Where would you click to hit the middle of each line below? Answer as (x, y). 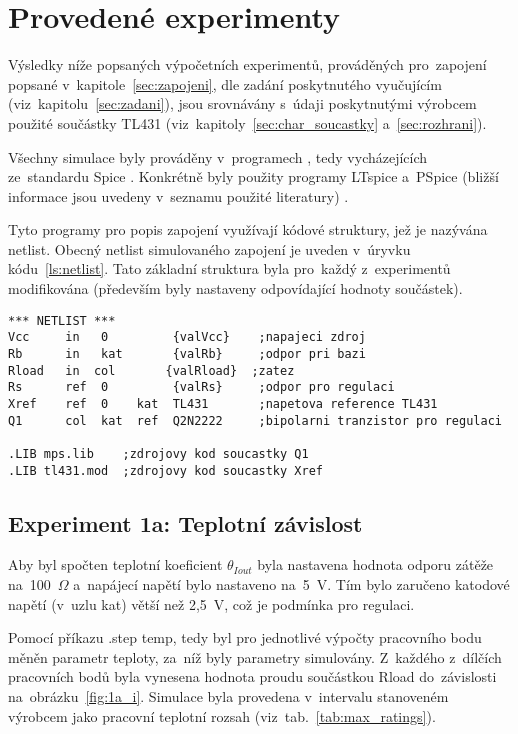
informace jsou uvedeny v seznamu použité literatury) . (178, 195)
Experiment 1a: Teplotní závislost (185, 522)
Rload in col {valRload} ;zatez (151, 370)
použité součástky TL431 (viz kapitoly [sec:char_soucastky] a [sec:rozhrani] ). (247, 122)
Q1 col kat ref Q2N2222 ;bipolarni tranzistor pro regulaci (255, 420)
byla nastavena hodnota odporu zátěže (375, 564)
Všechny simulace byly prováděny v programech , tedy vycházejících (218, 156)
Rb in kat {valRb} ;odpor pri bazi (187, 353)
